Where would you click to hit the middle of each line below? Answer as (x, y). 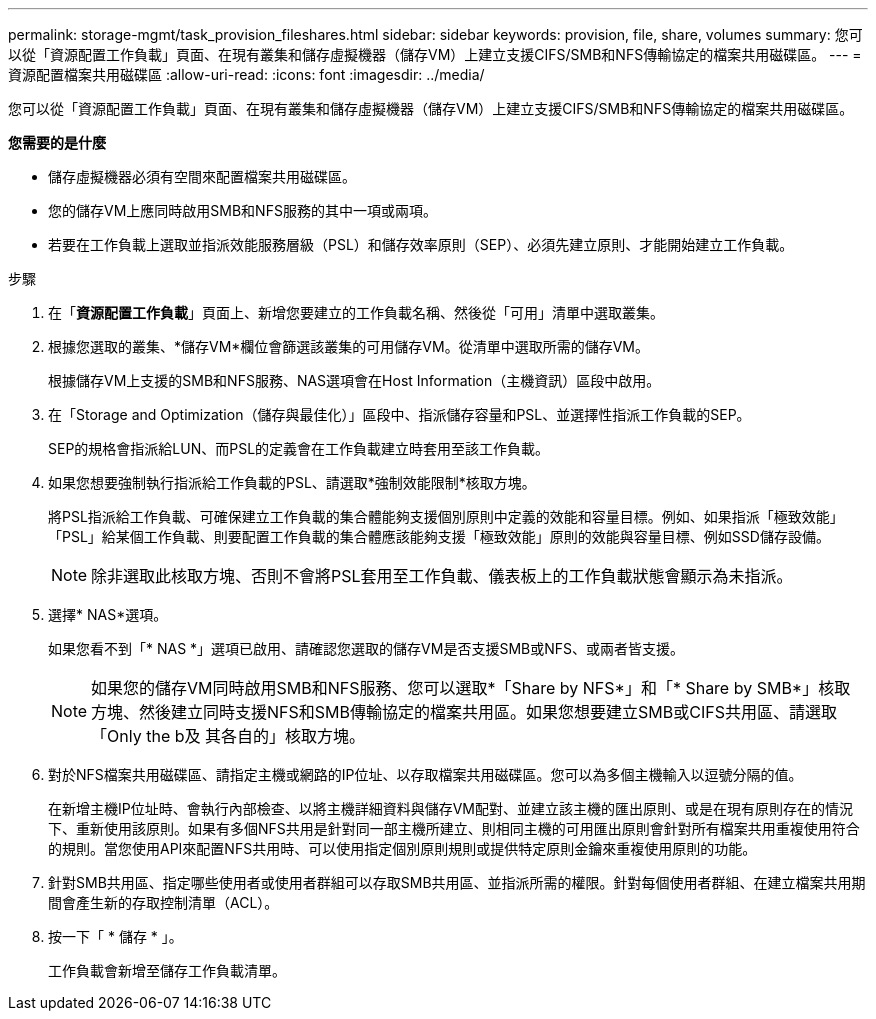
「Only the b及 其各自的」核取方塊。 (228, 736)
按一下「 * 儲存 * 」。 (115, 936)
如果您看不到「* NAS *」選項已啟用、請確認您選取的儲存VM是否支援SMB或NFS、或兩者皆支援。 (366, 648)
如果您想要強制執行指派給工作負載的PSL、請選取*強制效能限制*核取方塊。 (292, 482)
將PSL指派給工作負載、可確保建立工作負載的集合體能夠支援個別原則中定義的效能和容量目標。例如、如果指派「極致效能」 (446, 516)
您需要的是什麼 (57, 142)
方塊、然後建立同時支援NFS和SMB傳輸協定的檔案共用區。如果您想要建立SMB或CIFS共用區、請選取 (464, 712)
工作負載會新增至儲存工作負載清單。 (167, 970)
